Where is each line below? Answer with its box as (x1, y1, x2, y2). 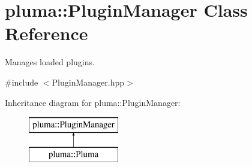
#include (5, 75, 38, 88)
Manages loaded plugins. (5, 56, 95, 68)
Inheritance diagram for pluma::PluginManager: (5, 96, 181, 108)
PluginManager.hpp (52, 75, 125, 88)
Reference (5, 21, 88, 45)
